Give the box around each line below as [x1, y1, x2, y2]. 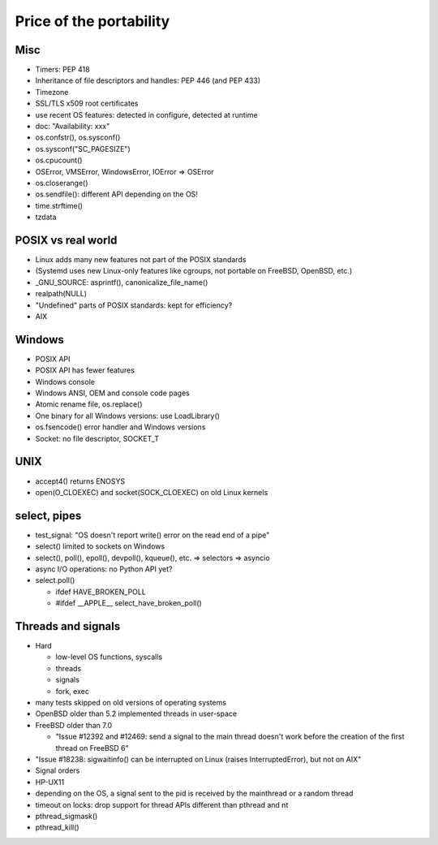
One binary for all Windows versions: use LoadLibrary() [35, 411, 221, 420]
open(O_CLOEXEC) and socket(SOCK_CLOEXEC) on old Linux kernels [35, 487, 268, 497]
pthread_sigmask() [35, 811, 98, 821]
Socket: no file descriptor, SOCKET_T [35, 433, 160, 443]
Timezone [35, 87, 69, 97]
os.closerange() [35, 178, 88, 188]
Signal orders [35, 765, 80, 775]
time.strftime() [35, 200, 84, 210]
